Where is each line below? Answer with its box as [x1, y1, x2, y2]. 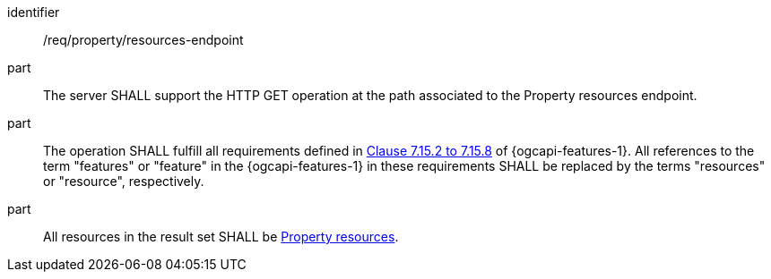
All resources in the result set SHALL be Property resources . [43, 229, 399, 244]
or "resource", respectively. [43, 173, 204, 189]
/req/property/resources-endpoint [43, 32, 244, 47]
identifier [7, 4, 60, 20]
